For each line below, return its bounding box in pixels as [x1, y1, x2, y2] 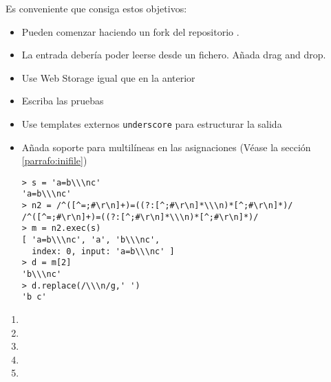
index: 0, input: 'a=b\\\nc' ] [32, 246, 175, 256]
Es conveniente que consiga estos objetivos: [6, 1, 187, 15]
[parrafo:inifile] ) [21, 153, 87, 168]
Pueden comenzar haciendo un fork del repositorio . [21, 24, 239, 38]
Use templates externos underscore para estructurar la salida [21, 116, 282, 131]
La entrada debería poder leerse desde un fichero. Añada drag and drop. [21, 47, 326, 62]
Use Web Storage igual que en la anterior [21, 70, 195, 85]
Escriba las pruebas [21, 93, 104, 108]
